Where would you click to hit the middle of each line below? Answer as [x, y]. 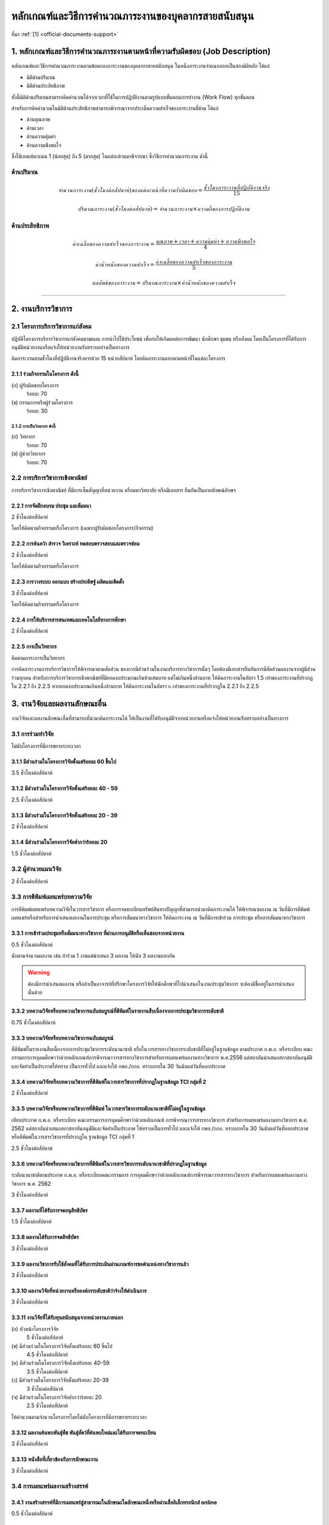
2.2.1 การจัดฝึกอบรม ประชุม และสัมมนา [51, 506]
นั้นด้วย [35, 992]
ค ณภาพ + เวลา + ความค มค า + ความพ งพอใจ [205, 241]
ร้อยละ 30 [37, 411]
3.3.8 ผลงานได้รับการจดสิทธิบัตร [45, 1237]
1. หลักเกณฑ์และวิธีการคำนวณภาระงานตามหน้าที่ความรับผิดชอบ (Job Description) [141, 52]
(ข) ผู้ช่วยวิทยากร [28, 454]
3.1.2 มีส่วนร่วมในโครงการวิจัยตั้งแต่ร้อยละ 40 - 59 [65, 788]
